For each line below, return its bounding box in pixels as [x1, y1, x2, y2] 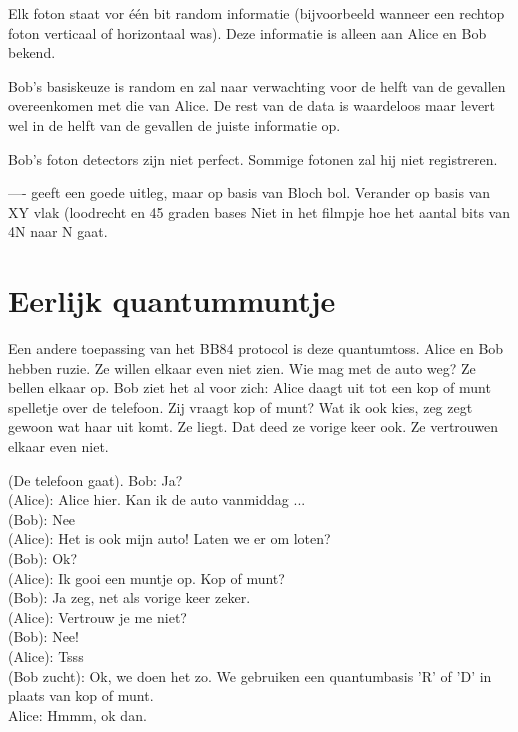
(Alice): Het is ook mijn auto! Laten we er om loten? [8, 528, 331, 549]
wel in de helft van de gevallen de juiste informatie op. [8, 114, 341, 135]
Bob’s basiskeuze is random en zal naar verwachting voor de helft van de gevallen [8, 75, 506, 96]
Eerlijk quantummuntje [8, 280, 336, 321]
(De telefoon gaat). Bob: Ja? [8, 469, 183, 490]
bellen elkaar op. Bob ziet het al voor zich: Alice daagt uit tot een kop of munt [8, 377, 491, 398]
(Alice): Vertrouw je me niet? [8, 606, 187, 627]
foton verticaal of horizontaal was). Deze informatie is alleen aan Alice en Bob [8, 22, 487, 43]
